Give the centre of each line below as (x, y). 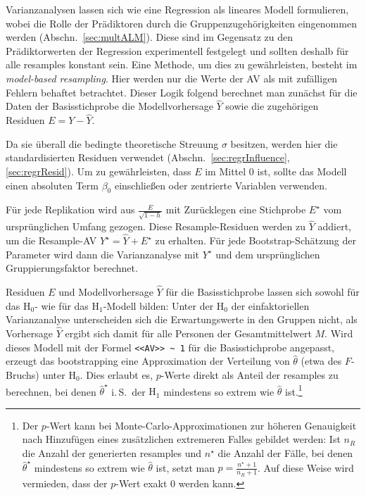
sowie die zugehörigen (272, 106)
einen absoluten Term (52, 185)
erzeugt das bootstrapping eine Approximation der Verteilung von (148, 361)
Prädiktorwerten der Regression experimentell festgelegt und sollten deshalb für (177, 50)
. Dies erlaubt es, (116, 374)
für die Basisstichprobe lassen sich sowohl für (263, 292)
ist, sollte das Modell (302, 171)
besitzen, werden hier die (284, 143)
